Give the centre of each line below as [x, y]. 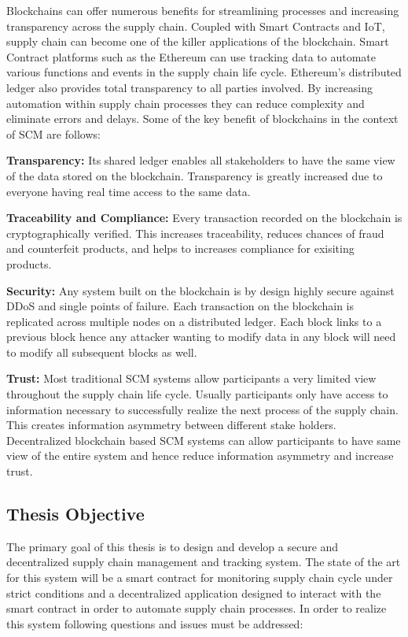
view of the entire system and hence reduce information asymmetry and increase [200, 456]
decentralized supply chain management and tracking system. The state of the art [204, 562]
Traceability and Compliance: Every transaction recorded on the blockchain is [204, 218]
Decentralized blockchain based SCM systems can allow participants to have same [204, 440]
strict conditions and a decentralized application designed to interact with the [194, 593]
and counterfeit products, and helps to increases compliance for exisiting [180, 248]
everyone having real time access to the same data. [129, 191]
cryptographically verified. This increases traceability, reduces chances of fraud [195, 233]
